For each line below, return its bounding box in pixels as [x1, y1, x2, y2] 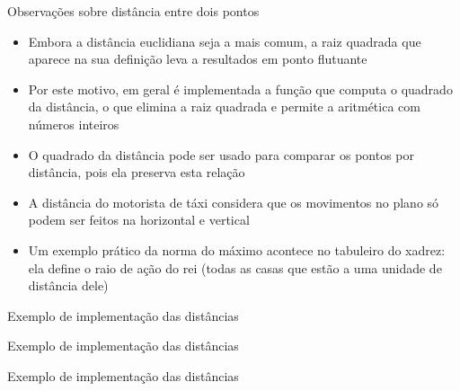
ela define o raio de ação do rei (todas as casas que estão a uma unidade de [28, 258, 442, 277]
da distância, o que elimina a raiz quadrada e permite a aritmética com [28, 97, 420, 116]
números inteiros [28, 114, 119, 133]
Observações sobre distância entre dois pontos [7, 2, 260, 20]
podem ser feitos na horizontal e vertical [28, 210, 250, 229]
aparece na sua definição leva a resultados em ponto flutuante [28, 49, 367, 68]
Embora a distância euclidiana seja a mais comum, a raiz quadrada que [28, 31, 421, 50]
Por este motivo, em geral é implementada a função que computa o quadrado [28, 79, 453, 98]
